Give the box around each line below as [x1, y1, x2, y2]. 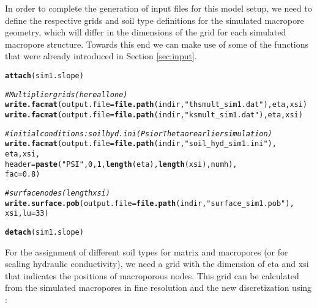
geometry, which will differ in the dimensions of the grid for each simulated [5, 26, 286, 38]
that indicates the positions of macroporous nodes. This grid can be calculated [5, 269, 299, 282]
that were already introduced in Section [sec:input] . [5, 50, 197, 62]
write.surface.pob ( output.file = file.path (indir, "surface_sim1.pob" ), [5, 199, 294, 208]
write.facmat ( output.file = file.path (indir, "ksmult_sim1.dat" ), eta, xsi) [5, 110, 303, 119]
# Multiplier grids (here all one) [5, 90, 128, 99]
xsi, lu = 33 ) [5, 209, 49, 218]
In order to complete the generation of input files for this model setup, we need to [5, 2, 312, 14]
